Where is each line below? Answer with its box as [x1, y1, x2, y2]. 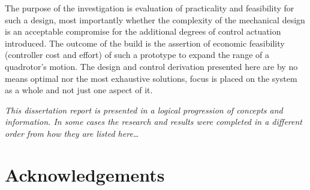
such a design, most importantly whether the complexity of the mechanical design [5, 13, 305, 26]
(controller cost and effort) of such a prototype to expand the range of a [5, 48, 269, 61]
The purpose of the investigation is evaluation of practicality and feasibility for [5, 2, 294, 14]
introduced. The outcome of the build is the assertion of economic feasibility [5, 36, 285, 49]
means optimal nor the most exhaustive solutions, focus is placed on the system [5, 72, 297, 84]
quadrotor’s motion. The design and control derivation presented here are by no [5, 60, 298, 72]
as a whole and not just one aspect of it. [5, 84, 153, 96]
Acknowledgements [5, 162, 165, 186]
